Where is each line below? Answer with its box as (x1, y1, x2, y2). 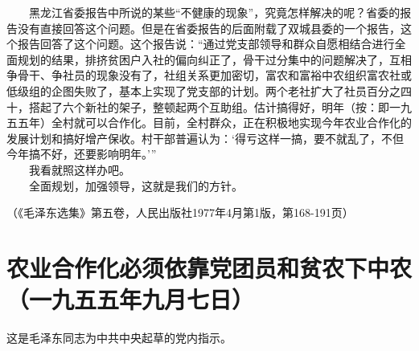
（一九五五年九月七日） (6, 283, 255, 316)
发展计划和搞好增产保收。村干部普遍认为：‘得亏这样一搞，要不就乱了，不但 (6, 129, 404, 146)
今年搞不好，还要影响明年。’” (6, 145, 157, 162)
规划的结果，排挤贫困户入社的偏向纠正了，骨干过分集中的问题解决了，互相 (17, 51, 412, 67)
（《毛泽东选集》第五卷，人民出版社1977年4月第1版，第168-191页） (6, 204, 354, 221)
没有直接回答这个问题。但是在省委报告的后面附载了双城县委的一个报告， (17, 19, 401, 36)
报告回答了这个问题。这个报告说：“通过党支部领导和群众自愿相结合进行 (17, 35, 395, 52)
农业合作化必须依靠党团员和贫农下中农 (6, 251, 413, 284)
